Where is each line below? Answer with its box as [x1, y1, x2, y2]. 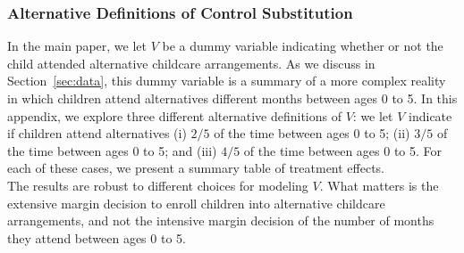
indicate [409, 106, 452, 125]
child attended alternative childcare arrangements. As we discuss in [7, 53, 375, 72]
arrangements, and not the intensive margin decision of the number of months [7, 211, 434, 230]
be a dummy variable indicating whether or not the [162, 37, 443, 55]
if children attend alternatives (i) [7, 124, 187, 143]
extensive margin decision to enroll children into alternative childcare [7, 193, 385, 212]
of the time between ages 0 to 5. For [243, 141, 443, 159]
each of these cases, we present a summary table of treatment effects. [7, 159, 385, 177]
